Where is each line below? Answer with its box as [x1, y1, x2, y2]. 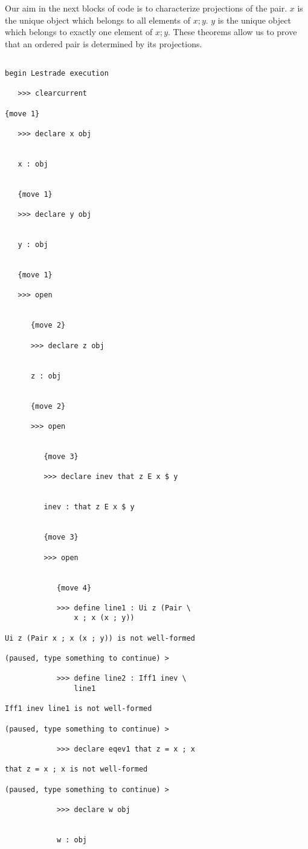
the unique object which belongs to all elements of [5, 13, 190, 26]
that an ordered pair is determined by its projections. [5, 37, 202, 50]
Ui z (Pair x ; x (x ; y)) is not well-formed [5, 633, 195, 643]
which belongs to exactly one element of [5, 25, 153, 38]
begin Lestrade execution [5, 69, 109, 78]
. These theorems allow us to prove [168, 25, 297, 38]
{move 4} [56, 583, 92, 592]
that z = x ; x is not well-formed [5, 765, 148, 774]
